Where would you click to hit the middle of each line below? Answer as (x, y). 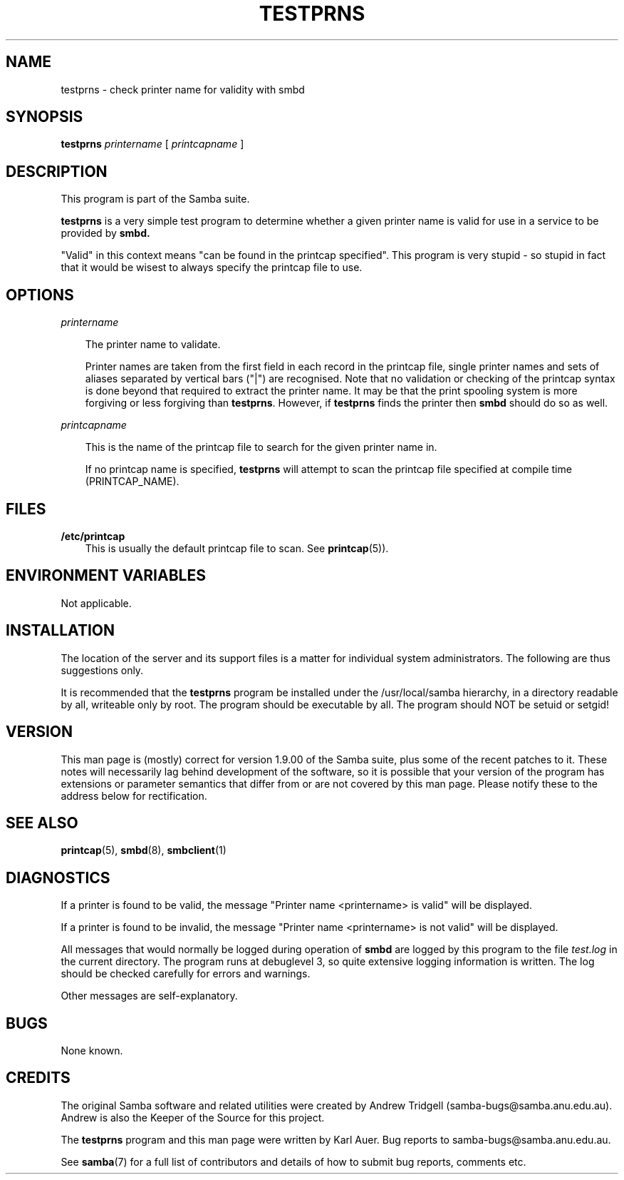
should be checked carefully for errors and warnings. (186, 974)
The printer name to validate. (153, 345)
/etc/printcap (93, 536)
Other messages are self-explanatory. (149, 996)
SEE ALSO (42, 823)
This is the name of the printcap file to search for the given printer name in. (261, 447)
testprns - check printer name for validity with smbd (183, 89)
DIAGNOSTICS (58, 878)
